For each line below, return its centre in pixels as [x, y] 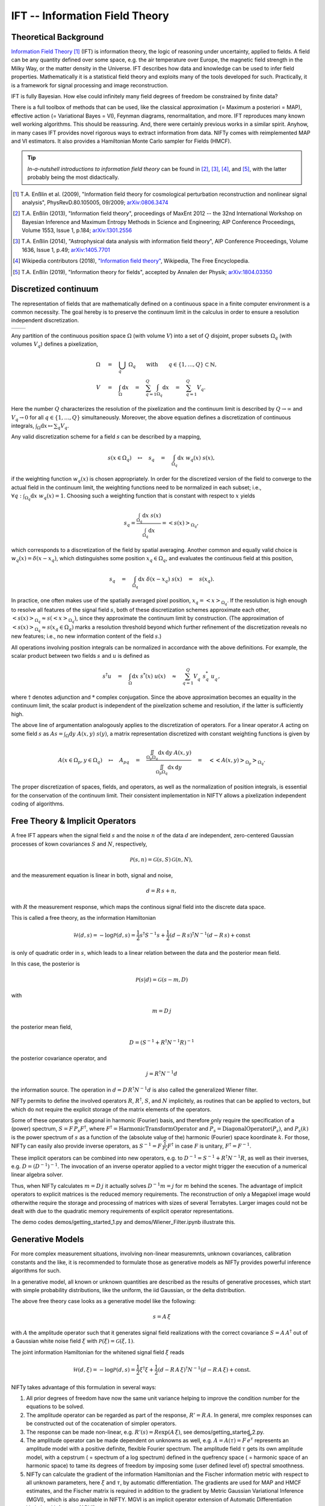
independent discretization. [45, 320]
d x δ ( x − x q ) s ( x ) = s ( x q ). [176, 580]
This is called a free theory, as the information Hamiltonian [83, 918]
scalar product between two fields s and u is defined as [80, 656]
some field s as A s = [37, 733]
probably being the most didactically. [73, 177]
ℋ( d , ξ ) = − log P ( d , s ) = [104, 1370]
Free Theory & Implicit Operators [74, 821]
